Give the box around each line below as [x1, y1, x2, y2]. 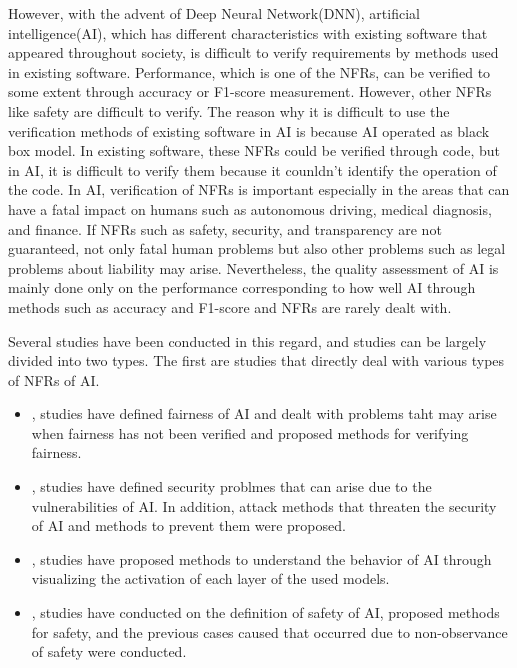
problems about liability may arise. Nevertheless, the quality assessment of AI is [8, 257, 499, 278]
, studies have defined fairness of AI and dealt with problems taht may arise [31, 403, 497, 424]
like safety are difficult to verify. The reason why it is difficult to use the [8, 100, 450, 121]
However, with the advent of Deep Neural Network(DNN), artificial [8, 3, 420, 23]
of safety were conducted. [31, 641, 187, 662]
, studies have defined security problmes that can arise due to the [31, 476, 432, 497]
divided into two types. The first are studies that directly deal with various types [8, 350, 505, 371]
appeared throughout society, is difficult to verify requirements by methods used [8, 42, 499, 63]
